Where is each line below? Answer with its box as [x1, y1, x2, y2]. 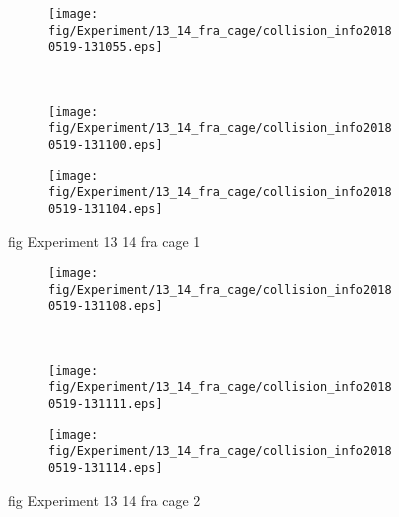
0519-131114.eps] [48, 460, 163, 475]
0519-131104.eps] [48, 201, 163, 216]
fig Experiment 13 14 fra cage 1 [8, 230, 201, 251]
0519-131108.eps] [48, 299, 163, 314]
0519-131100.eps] [48, 137, 163, 152]
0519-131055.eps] [48, 40, 163, 55]
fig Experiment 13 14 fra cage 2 [8, 489, 201, 510]
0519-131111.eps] [48, 396, 163, 411]
